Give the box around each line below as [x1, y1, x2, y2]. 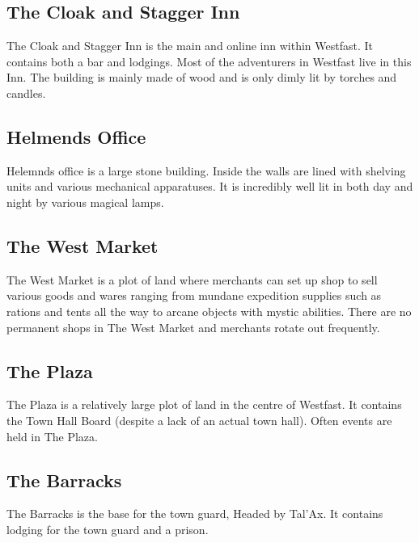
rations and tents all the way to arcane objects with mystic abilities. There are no [6, 302, 412, 319]
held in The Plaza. [6, 427, 98, 444]
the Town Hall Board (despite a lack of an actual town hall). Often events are [6, 411, 392, 428]
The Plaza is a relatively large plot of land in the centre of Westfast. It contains [6, 396, 402, 413]
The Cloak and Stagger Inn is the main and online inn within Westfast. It [6, 37, 373, 54]
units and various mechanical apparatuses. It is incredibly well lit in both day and [6, 178, 413, 195]
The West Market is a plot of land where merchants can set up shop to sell [6, 271, 378, 288]
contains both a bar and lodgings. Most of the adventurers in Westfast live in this [6, 53, 412, 69]
